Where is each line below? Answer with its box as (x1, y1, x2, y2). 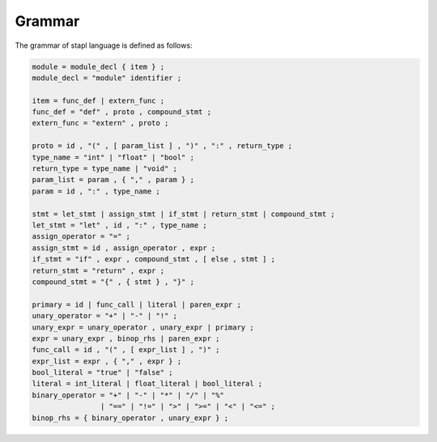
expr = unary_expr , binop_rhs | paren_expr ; (32, 334, 220, 343)
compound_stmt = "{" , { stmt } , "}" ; (32, 277, 194, 287)
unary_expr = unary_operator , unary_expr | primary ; (32, 322, 254, 332)
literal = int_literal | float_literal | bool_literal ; (32, 379, 263, 389)
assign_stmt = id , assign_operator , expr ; (32, 243, 216, 253)
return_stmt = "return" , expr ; (32, 266, 165, 275)
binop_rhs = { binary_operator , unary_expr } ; (32, 413, 229, 423)
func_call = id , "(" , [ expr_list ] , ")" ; (32, 345, 220, 355)
